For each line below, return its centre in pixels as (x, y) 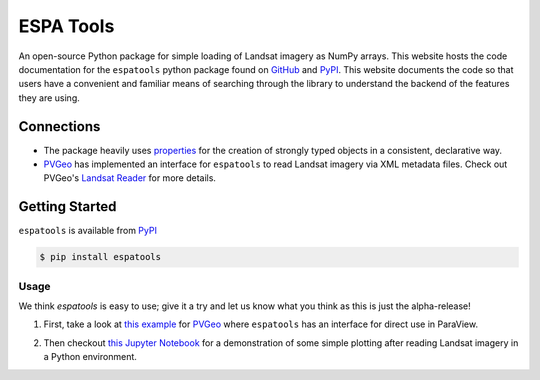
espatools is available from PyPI (87, 231)
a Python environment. (90, 357)
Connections (59, 126)
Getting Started (67, 206)
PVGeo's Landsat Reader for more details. (130, 178)
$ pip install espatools (100, 257)
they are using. (49, 97)
